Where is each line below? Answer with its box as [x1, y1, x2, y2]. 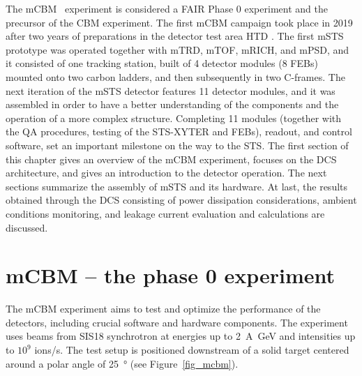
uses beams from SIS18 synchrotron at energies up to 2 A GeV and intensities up [6, 329, 356, 343]
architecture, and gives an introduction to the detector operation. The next [6, 165, 327, 180]
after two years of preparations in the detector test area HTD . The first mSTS [6, 29, 344, 43]
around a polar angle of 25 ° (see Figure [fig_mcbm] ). [6, 356, 239, 370]
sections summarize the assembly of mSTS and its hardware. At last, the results [6, 179, 348, 193]
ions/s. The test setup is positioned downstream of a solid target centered [34, 343, 349, 356]
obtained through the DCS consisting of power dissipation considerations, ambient [6, 193, 357, 207]
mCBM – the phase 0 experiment [6, 261, 335, 289]
